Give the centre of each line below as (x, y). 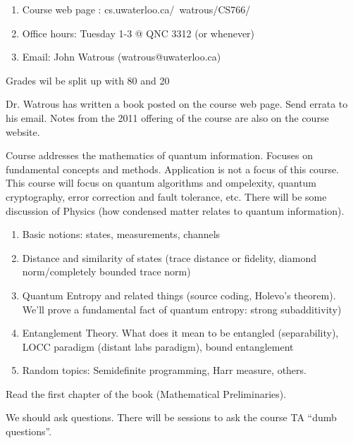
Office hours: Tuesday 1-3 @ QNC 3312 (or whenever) (138, 33)
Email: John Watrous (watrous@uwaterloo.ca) (122, 57)
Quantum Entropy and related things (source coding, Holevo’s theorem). (179, 295)
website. (23, 131)
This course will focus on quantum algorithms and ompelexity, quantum (161, 183)
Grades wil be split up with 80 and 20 (88, 80)
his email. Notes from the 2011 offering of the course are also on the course (167, 117)
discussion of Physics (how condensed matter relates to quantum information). (175, 210)
